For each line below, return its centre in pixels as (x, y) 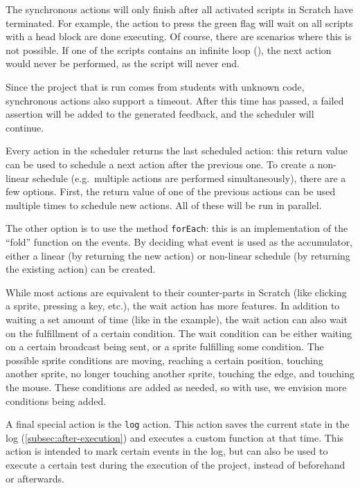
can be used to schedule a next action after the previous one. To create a (160, 164)
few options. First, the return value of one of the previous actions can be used (171, 191)
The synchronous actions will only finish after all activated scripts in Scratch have (179, 9)
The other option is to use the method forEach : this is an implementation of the (177, 228)
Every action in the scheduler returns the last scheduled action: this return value (177, 151)
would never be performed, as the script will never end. (123, 63)
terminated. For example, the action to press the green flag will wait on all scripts (179, 22)
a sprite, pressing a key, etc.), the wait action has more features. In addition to (173, 306)
